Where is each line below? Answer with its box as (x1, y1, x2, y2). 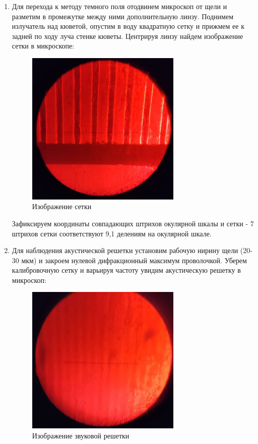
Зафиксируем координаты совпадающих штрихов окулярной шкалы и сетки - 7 (12, 218, 254, 228)
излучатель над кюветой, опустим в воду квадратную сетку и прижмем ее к (12, 21, 244, 31)
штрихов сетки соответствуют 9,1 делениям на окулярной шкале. (12, 228, 212, 238)
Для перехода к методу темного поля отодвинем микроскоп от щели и (12, 1, 227, 11)
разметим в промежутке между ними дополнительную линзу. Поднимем (12, 11, 233, 21)
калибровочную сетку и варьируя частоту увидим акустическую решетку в (12, 265, 241, 275)
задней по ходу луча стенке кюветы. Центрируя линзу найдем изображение (12, 30, 243, 41)
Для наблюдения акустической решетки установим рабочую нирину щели (12, 245, 238, 256)
